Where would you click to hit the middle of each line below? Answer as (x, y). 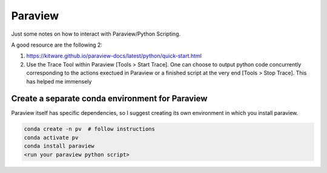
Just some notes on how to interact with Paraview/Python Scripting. (96, 34)
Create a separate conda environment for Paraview (109, 99)
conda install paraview (59, 146)
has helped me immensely (59, 81)
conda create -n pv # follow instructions (90, 129)
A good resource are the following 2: (57, 45)
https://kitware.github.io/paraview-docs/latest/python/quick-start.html (114, 56)
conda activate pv (51, 137)
